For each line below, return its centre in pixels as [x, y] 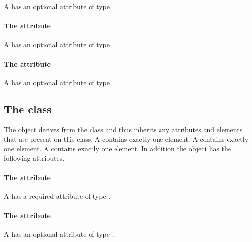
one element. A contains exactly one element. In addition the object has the [118, 148]
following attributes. [34, 158]
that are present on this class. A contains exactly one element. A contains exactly [126, 139]
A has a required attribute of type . [57, 196]
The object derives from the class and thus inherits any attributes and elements [123, 129]
